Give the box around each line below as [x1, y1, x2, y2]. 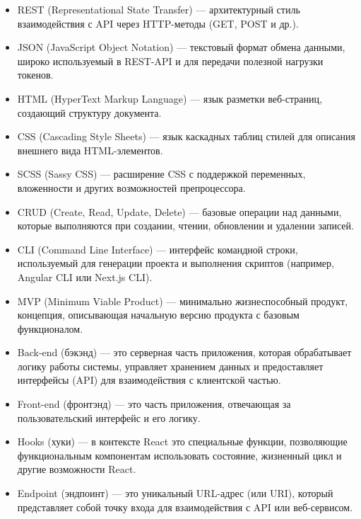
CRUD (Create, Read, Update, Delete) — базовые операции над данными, [17, 204, 342, 219]
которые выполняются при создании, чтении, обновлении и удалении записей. [17, 218, 354, 233]
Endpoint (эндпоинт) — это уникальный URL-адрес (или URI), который [17, 486, 333, 501]
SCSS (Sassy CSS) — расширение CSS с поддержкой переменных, [17, 166, 306, 181]
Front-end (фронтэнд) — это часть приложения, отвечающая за [17, 397, 291, 411]
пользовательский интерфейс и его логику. [17, 410, 201, 425]
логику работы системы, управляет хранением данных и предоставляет [17, 358, 324, 373]
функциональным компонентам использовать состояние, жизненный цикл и [17, 447, 342, 462]
